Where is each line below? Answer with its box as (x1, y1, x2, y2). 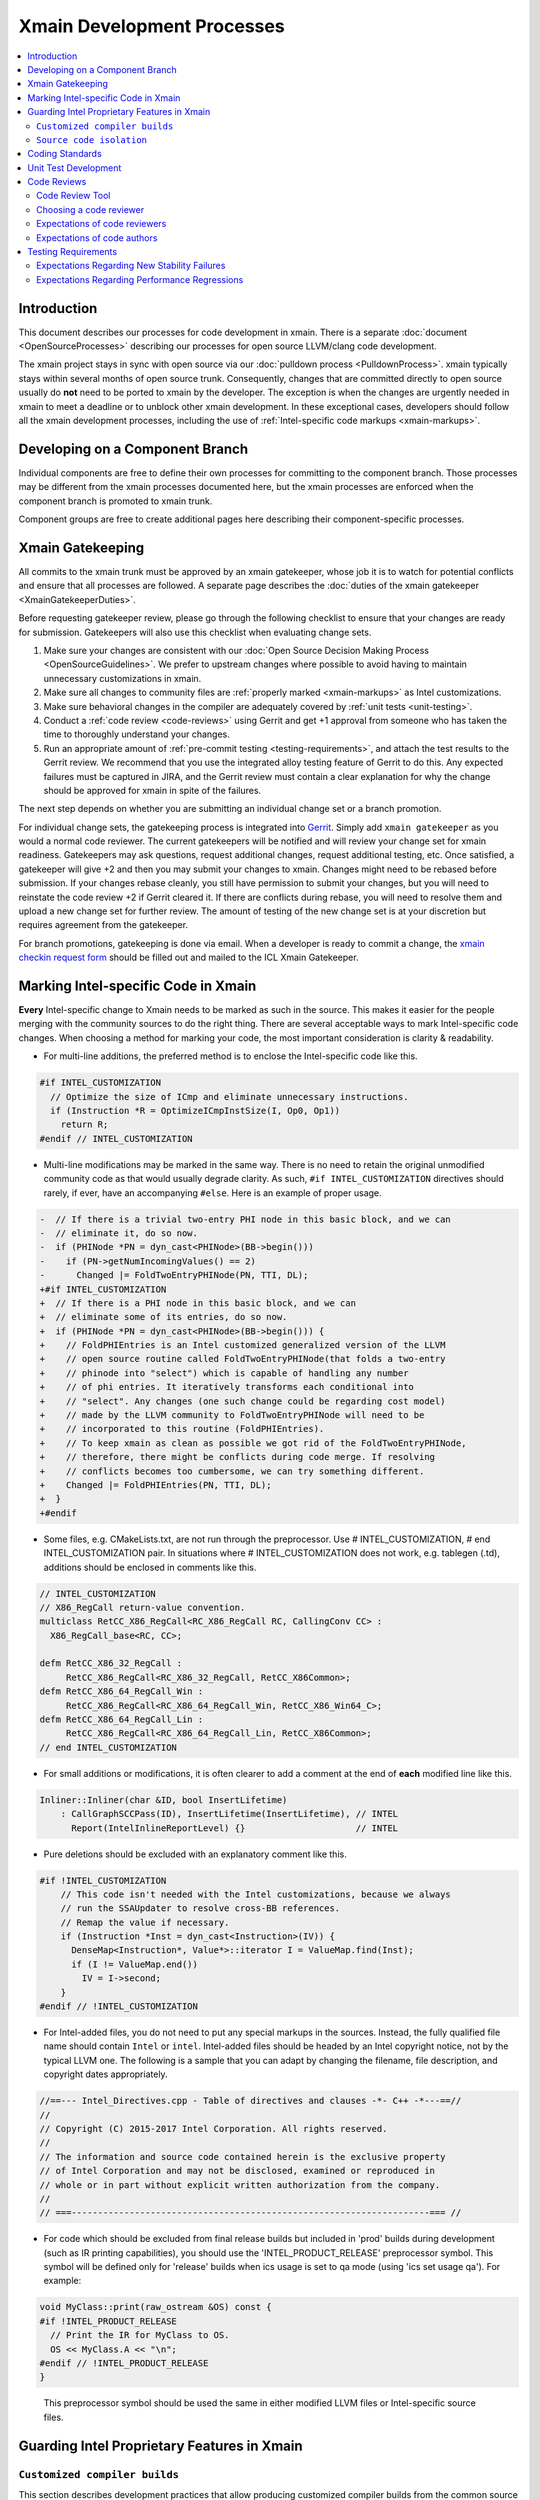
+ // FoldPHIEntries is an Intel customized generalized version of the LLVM (39, 1340, 446, 1351)
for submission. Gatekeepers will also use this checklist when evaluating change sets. (18, 626, 372, 638)
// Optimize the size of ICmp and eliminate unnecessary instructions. (50, 1091, 409, 1102)
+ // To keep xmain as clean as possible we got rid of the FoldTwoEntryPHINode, (39, 1437, 467, 1449)
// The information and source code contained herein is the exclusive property (39, 2151, 446, 2162)
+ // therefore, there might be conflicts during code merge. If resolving (39, 1451, 435, 1463)
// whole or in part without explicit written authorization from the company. (39, 2179, 441, 2190)
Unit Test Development (27, 161, 122, 174)
